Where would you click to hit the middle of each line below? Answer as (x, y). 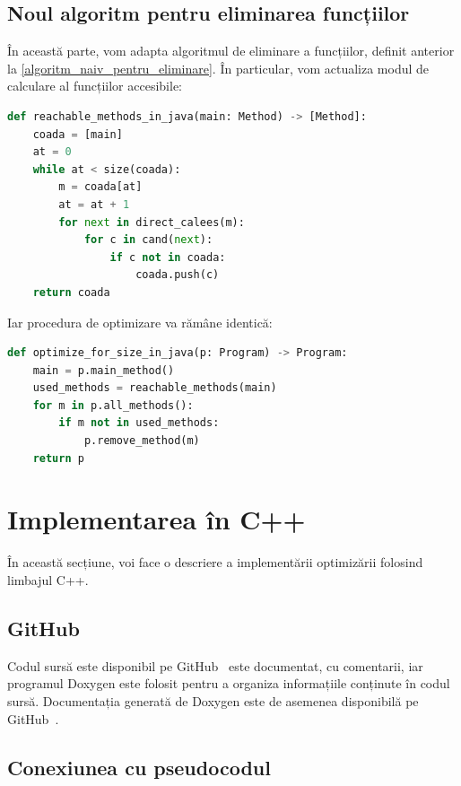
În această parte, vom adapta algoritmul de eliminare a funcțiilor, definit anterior (231, 51)
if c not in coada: (168, 257)
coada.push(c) (178, 275)
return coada (71, 292)
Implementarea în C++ (157, 519)
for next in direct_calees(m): (152, 222)
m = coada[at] (100, 187)
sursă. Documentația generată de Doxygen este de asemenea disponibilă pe (213, 700)
